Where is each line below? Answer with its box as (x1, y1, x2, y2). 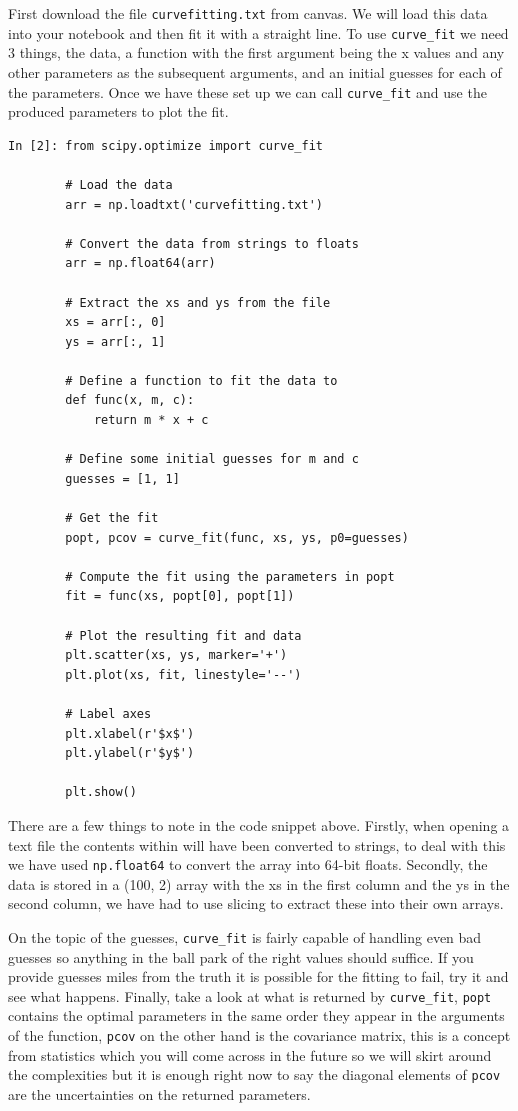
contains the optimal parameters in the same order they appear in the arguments (8, 1005, 505, 1026)
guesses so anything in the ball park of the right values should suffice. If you (8, 946, 474, 967)
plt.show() (65, 785, 137, 800)
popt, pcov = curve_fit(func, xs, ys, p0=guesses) (65, 530, 409, 545)
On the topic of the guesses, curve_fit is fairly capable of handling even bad (8, 926, 482, 947)
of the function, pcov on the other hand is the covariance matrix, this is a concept (8, 1025, 511, 1046)
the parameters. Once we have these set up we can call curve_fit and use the (8, 81, 487, 102)
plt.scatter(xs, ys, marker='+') (65, 648, 288, 663)
